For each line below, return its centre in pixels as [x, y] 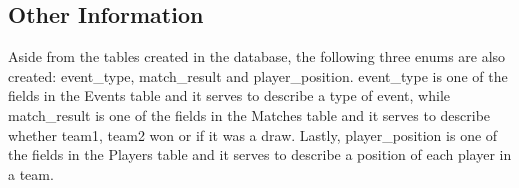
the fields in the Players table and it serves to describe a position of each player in [260, 154]
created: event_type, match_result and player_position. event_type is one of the [258, 75]
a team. [31, 173]
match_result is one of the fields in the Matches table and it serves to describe [249, 114]
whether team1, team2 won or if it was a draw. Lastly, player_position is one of [253, 134]
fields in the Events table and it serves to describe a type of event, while [229, 95]
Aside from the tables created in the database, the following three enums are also [257, 56]
